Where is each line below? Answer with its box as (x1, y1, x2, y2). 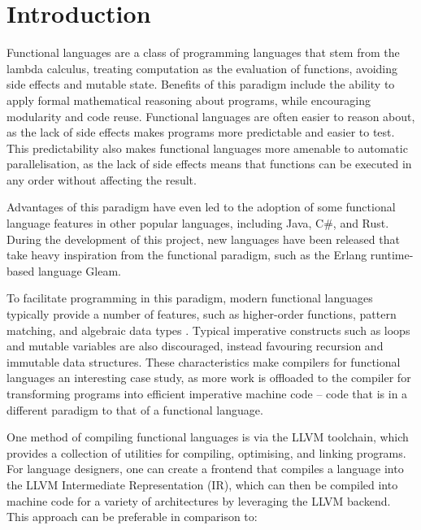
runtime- (370, 246, 414, 263)
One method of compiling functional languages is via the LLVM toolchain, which (7, 428, 409, 445)
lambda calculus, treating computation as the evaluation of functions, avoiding (7, 59, 397, 76)
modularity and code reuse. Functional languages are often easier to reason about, (7, 107, 415, 124)
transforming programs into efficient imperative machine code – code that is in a (7, 385, 408, 402)
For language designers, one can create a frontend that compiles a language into (7, 460, 404, 477)
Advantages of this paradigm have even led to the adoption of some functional (7, 198, 396, 215)
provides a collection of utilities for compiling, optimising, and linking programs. (7, 444, 406, 461)
